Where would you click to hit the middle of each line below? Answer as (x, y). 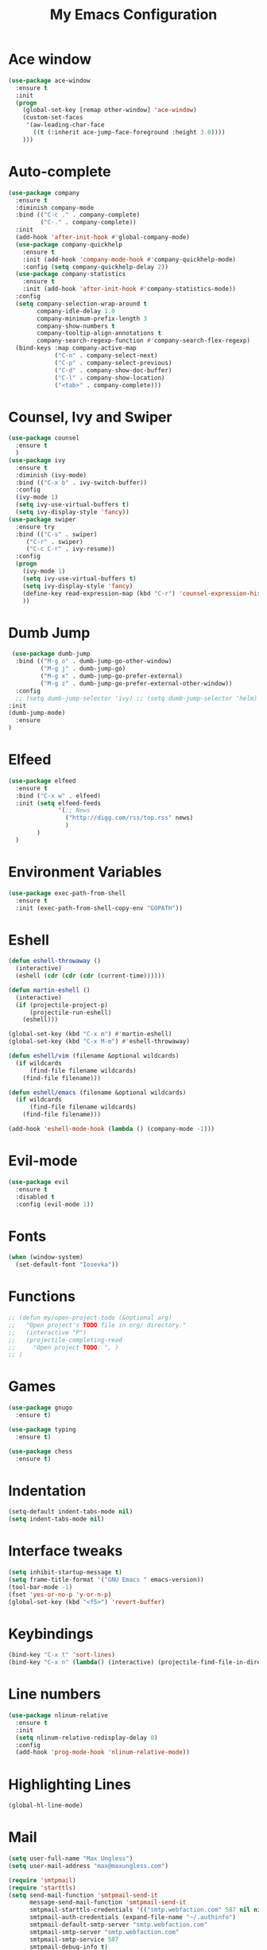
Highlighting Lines (70, 1784)
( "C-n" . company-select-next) (106, 355)
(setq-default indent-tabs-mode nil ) (71, 1512)
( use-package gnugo (41, 1408)
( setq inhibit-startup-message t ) (66, 1572)
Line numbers (54, 1694)
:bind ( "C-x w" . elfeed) (58, 796)
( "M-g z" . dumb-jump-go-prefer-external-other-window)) (136, 683)
